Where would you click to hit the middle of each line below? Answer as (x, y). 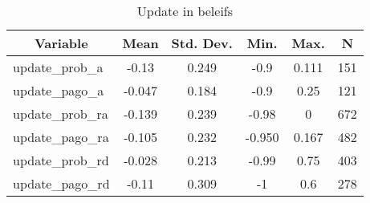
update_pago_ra (61, 137)
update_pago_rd (61, 183)
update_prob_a (58, 67)
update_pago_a (59, 90)
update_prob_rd (61, 160)
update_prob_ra (61, 114)
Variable (61, 43)
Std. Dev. (202, 43)
